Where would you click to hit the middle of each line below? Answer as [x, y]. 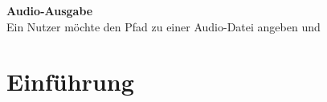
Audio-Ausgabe [50, 10]
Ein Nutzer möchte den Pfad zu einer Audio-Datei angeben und [163, 26]
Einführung [70, 82]
